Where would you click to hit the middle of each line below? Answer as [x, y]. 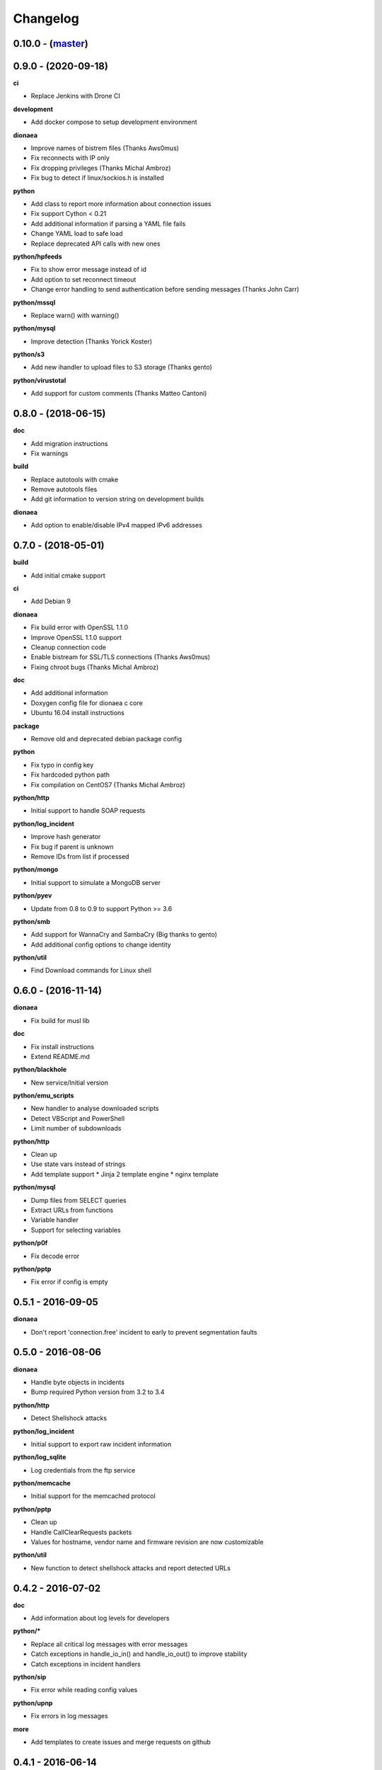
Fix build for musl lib [60, 1020]
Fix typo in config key [62, 765]
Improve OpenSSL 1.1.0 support [76, 637]
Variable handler [55, 1220]
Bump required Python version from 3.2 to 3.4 [98, 1392]
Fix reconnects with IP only [70, 158]
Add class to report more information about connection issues [121, 204]
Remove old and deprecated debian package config [106, 739]
